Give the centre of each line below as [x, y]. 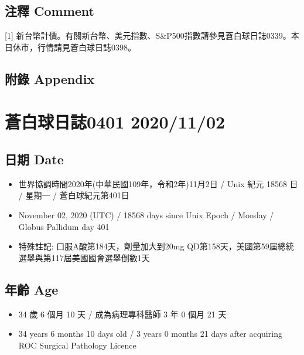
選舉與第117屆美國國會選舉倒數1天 [84, 257]
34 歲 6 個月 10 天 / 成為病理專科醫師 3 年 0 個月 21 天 [122, 314]
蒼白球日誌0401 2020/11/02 [115, 122]
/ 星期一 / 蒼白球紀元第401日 [74, 195]
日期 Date [34, 159]
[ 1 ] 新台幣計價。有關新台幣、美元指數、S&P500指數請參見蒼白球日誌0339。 [148, 35]
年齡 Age [32, 289]
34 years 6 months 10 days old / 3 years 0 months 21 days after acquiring [150, 334]
